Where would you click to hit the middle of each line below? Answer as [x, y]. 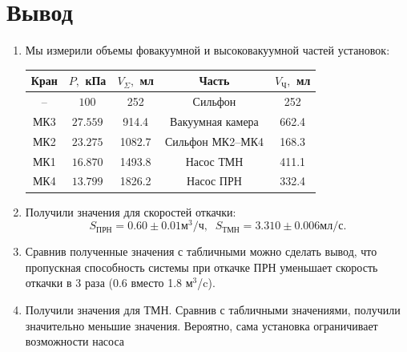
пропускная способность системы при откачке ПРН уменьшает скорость [201, 267]
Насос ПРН [214, 181]
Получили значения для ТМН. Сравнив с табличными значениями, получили [213, 309]
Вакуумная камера [214, 121]
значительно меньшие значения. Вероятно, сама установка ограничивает [201, 325]
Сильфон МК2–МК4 [214, 141]
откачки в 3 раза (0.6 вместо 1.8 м [109, 283]
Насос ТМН [214, 161]
